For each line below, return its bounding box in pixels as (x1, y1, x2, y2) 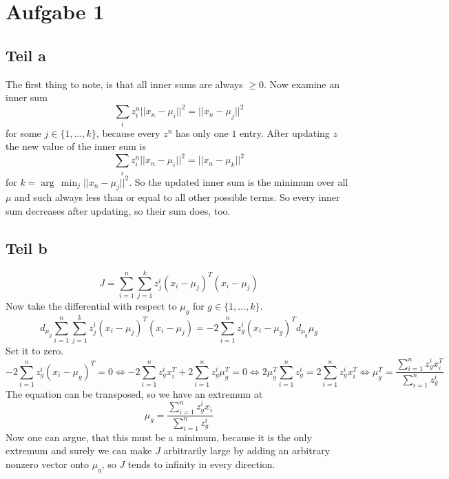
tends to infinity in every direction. (127, 456, 275, 471)
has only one (176, 125, 229, 140)
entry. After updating (240, 125, 330, 140)
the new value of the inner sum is (6, 139, 146, 153)
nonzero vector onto (6, 456, 90, 471)
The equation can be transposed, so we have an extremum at (6, 386, 263, 401)
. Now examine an (263, 76, 340, 91)
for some (6, 125, 41, 140)
